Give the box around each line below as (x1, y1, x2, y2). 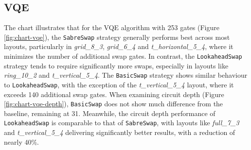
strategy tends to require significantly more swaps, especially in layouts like (4, 60, 229, 70)
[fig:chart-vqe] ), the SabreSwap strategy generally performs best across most (4, 32, 230, 42)
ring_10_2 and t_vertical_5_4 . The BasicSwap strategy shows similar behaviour (4, 70, 248, 80)
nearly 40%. (4, 136, 39, 147)
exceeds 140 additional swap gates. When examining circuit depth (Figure (4, 89, 224, 99)
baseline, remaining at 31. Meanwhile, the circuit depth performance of (4, 108, 215, 118)
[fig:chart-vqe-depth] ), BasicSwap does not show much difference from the (4, 99, 223, 109)
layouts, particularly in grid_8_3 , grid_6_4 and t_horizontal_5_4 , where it (4, 41, 233, 51)
